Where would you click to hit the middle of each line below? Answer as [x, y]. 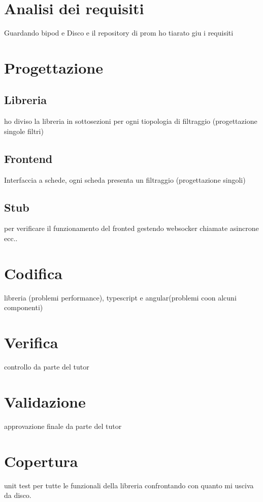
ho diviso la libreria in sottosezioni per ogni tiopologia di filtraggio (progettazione [131, 121]
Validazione [45, 401]
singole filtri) [24, 131]
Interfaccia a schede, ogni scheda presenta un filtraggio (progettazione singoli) [125, 179]
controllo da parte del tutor [47, 367]
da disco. [18, 495]
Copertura [41, 461]
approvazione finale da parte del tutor [63, 426]
